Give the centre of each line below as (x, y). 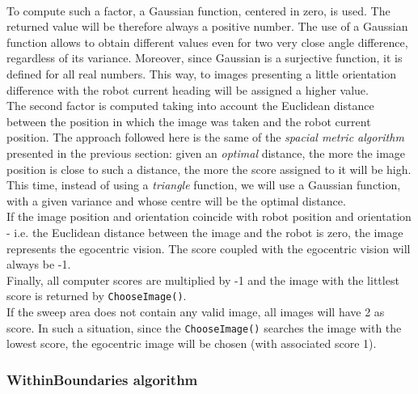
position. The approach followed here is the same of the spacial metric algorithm (205, 137)
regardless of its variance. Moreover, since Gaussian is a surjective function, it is (205, 58)
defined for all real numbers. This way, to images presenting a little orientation (201, 73)
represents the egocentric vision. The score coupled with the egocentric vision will (209, 248)
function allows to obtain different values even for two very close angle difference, (207, 42)
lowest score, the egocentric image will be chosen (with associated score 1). (192, 343)
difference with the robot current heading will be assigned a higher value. (188, 89)
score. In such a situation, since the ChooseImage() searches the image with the (204, 327)
